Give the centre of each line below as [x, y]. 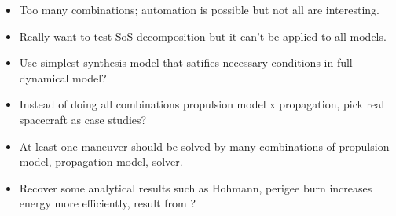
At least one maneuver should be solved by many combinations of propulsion [204, 146]
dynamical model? [63, 77]
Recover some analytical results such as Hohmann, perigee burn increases [196, 187]
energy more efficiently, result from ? [108, 203]
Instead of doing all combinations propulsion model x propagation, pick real [202, 104]
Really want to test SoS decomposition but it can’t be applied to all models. [203, 36]
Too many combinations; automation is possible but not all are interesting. [200, 9]
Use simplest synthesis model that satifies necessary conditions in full [186, 62]
